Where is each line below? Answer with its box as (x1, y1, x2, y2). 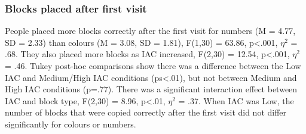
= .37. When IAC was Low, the (178, 94, 294, 107)
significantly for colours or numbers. (5, 117, 136, 130)
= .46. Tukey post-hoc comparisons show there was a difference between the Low (5, 60, 301, 71)
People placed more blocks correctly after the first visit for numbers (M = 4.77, (5, 24, 296, 37)
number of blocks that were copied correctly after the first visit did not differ (5, 106, 287, 119)
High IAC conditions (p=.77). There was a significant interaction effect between (5, 83, 298, 95)
